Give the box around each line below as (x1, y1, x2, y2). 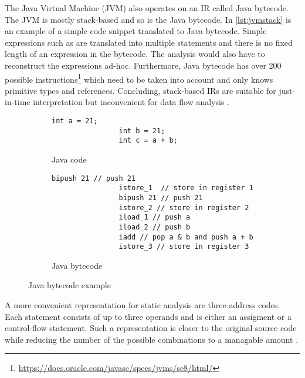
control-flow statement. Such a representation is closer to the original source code (5, 322, 297, 334)
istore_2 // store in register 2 (118, 203, 249, 212)
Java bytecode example (28, 279, 111, 291)
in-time (5, 96, 30, 108)
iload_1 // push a (118, 213, 191, 222)
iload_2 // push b (118, 222, 191, 231)
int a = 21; (52, 117, 98, 125)
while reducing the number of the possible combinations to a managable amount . (5, 333, 299, 345)
